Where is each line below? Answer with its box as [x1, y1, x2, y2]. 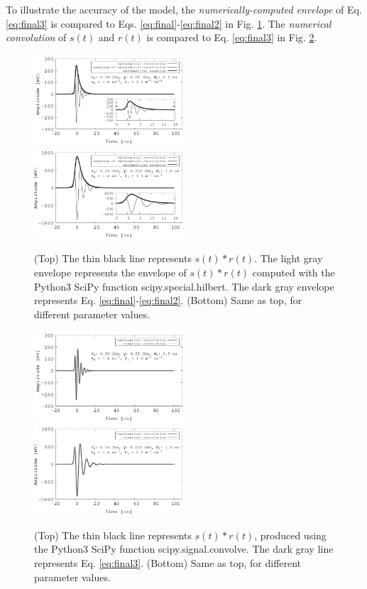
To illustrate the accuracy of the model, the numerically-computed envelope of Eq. [6, 2, 362, 16]
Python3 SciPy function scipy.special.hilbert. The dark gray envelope [34, 279, 334, 293]
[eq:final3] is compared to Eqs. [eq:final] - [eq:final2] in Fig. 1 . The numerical [6, 16, 332, 31]
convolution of [6, 30, 67, 45]
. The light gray [254, 251, 323, 266]
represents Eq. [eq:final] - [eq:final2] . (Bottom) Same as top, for [34, 293, 302, 308]
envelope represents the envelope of [34, 264, 187, 279]
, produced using [254, 527, 327, 542]
